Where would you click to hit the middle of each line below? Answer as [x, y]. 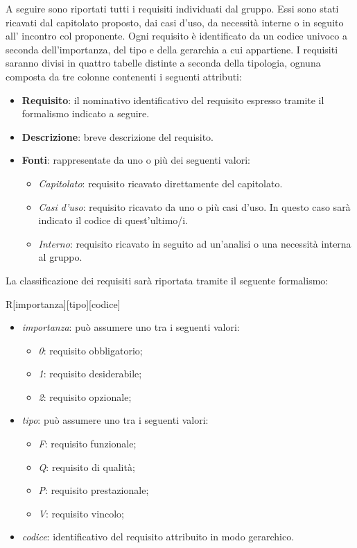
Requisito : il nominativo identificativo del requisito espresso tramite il [173, 100]
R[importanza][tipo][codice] [63, 303]
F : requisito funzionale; [87, 444]
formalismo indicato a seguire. [86, 113]
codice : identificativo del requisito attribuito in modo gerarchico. [158, 537]
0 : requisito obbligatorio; [90, 350]
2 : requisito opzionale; [85, 396]
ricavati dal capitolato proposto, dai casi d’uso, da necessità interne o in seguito [175, 22]
